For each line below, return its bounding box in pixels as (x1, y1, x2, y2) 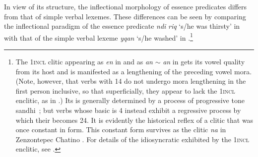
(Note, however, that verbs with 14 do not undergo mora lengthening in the (15, 76, 246, 86)
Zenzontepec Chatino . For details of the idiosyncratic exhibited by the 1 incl (15, 134, 250, 144)
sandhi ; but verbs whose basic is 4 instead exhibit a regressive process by (15, 105, 241, 115)
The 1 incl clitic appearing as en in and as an (15, 56, 153, 67)
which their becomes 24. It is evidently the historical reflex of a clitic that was (15, 114, 254, 125)
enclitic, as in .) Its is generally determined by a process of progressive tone (15, 95, 245, 105)
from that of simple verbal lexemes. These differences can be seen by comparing (4, 11, 246, 21)
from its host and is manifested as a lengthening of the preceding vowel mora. (15, 66, 252, 76)
